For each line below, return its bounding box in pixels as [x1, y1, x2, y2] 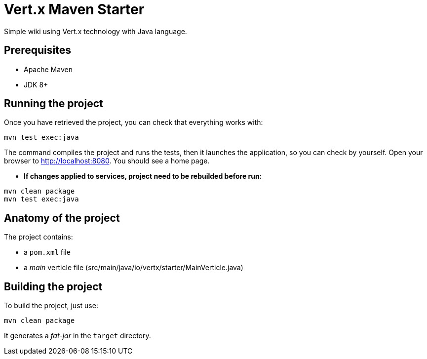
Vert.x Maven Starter [4, 1, 145, 18]
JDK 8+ [24, 80, 48, 89]
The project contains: [4, 233, 73, 241]
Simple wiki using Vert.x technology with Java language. [4, 27, 187, 36]
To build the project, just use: [4, 301, 98, 310]
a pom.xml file [24, 248, 71, 257]
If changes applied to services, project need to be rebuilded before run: [24, 172, 262, 181]
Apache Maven [24, 65, 73, 74]
